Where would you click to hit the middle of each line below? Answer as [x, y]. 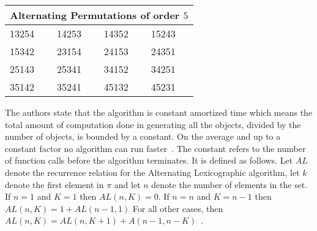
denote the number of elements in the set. [229, 184]
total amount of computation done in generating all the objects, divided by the [153, 124]
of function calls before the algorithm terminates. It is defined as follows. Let [149, 160]
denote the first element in [54, 184]
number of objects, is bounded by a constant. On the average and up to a [143, 136]
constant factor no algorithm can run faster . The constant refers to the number [155, 148]
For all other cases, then [178, 208]
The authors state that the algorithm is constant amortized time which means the [159, 112]
